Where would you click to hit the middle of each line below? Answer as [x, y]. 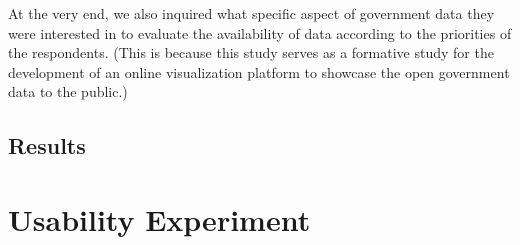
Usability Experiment [159, 218]
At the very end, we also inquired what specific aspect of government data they [251, 13]
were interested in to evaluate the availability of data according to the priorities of [260, 32]
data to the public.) [68, 91]
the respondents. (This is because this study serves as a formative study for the [251, 52]
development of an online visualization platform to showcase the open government [259, 71]
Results [47, 145]
